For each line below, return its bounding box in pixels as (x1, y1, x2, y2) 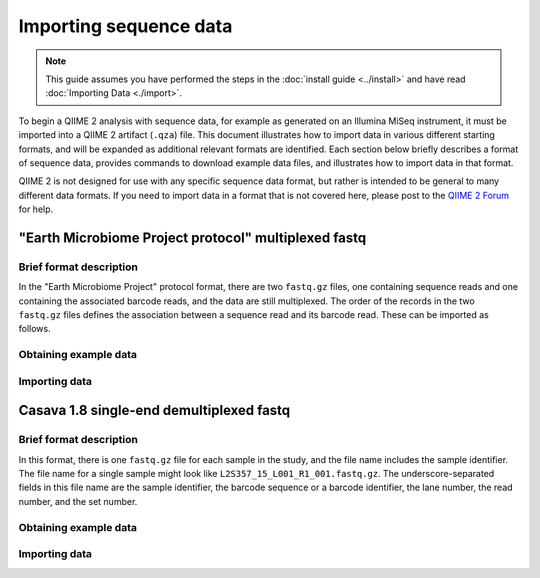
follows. (18, 323, 51, 335)
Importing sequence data (18, 15, 233, 37)
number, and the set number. (18, 495, 138, 507)
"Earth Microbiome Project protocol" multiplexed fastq (18, 229, 367, 246)
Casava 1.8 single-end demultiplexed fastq (18, 402, 291, 419)
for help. (18, 203, 54, 215)
